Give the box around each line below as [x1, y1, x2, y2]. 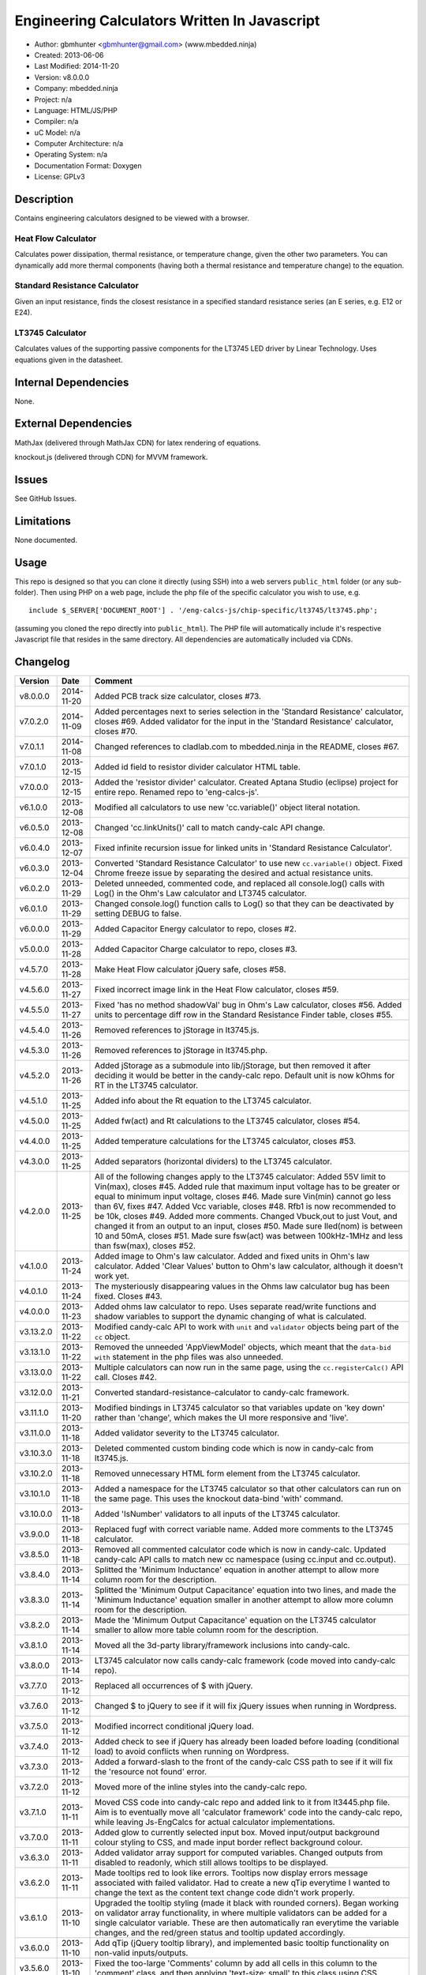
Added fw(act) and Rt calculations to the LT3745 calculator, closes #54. [95, 1115, 361, 1127]
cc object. [95, 1331, 130, 1342]
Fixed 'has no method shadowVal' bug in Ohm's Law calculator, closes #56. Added [95, 999, 402, 1010]
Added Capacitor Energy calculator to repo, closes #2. [95, 924, 297, 935]
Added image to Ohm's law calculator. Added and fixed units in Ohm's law [95, 1251, 370, 1262]
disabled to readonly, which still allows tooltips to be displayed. [95, 1857, 329, 1868]
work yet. [95, 1270, 129, 1281]
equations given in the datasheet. [14, 355, 123, 364]
